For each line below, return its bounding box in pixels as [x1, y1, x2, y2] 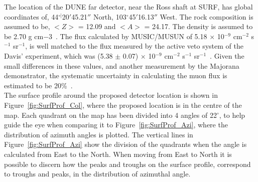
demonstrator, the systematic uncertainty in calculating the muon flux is [4, 70, 227, 81]
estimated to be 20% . [4, 80, 73, 90]
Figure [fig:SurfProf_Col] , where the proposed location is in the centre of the [4, 99, 242, 110]
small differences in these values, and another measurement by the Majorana [4, 60, 239, 71]
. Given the [210, 50, 244, 61]
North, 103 [93, 11, 126, 22]
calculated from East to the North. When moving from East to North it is [4, 148, 232, 159]
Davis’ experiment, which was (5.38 [4, 50, 113, 61]
